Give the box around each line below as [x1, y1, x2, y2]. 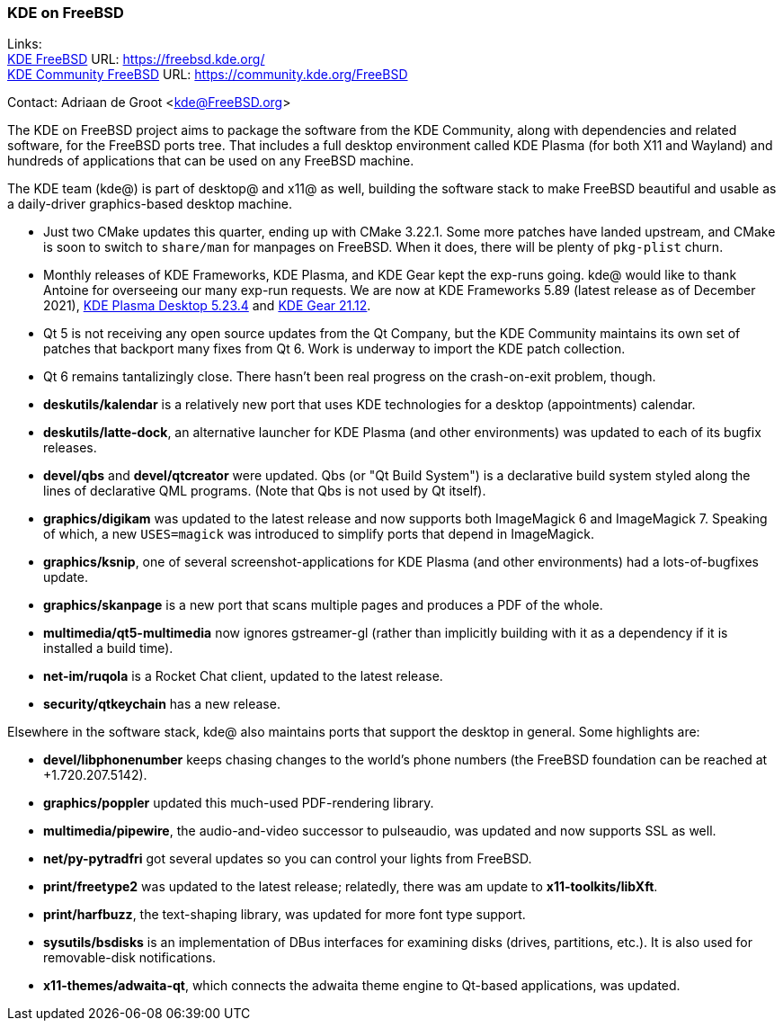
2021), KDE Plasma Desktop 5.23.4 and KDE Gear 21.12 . [43, 298, 371, 314]
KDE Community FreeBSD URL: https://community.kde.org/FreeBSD [7, 67, 408, 83]
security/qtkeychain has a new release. [43, 696, 280, 712]
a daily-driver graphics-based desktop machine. [7, 196, 293, 212]
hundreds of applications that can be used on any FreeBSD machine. [7, 153, 414, 169]
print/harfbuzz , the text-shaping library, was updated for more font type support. [43, 907, 526, 923]
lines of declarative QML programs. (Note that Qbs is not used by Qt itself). [43, 483, 486, 499]
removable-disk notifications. [43, 950, 217, 966]
